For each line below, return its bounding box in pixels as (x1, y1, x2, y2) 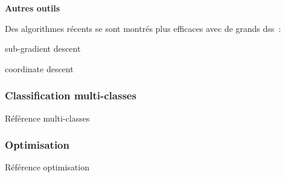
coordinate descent (5, 62, 74, 75)
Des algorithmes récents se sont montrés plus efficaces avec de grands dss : (5, 22, 281, 34)
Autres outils (5, 2, 60, 14)
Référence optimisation (5, 161, 89, 173)
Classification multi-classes (5, 88, 136, 103)
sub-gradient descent (5, 42, 81, 55)
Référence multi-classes (5, 111, 90, 124)
